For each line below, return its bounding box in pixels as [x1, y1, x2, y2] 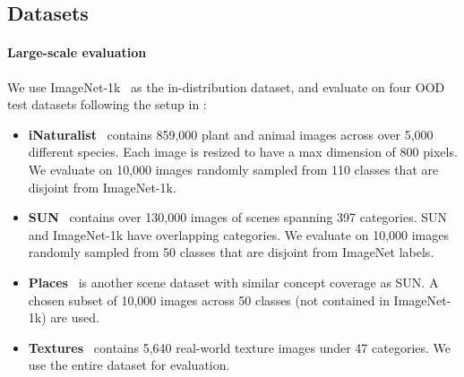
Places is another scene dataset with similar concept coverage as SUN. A [28, 272, 439, 291]
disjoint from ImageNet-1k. [28, 177, 176, 196]
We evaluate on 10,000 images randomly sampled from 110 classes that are [28, 159, 439, 178]
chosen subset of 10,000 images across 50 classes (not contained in [28, 290, 390, 309]
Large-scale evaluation [7, 43, 147, 62]
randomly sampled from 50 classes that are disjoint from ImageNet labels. [28, 243, 434, 261]
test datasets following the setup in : [7, 95, 207, 114]
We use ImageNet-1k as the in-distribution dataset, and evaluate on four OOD [7, 77, 445, 96]
